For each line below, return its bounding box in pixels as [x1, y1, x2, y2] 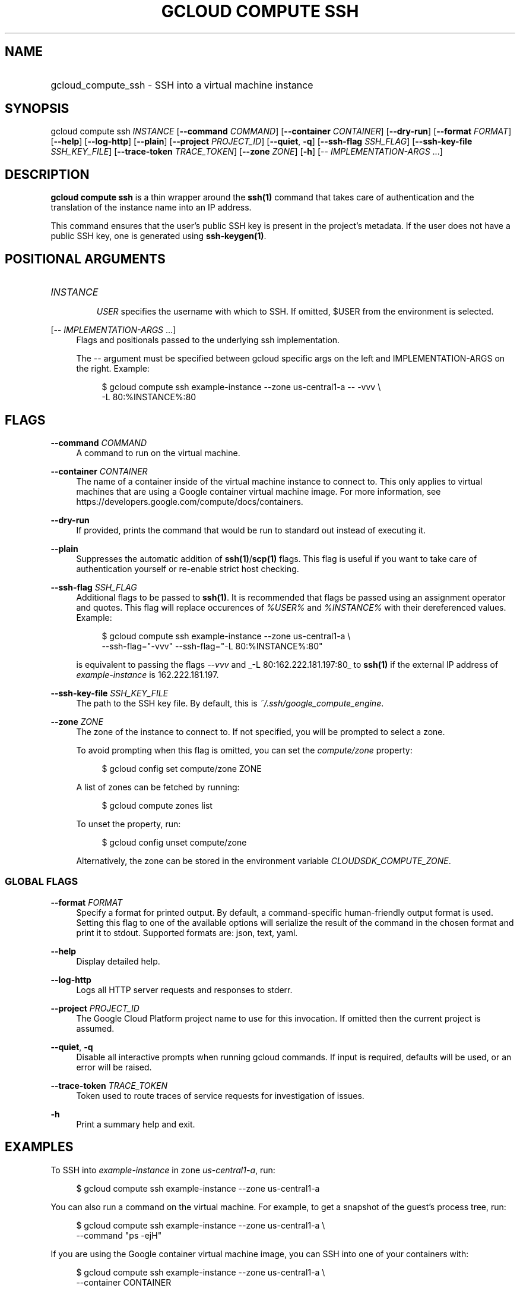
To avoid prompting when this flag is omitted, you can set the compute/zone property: [76, 745, 413, 755]
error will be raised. [76, 1061, 152, 1072]
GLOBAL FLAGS [5, 875, 78, 888]
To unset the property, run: [76, 818, 181, 829]
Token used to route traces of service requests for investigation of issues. [76, 1090, 364, 1101]
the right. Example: [76, 363, 150, 374]
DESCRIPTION [5, 167, 90, 182]
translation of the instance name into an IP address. [50, 202, 252, 213]
